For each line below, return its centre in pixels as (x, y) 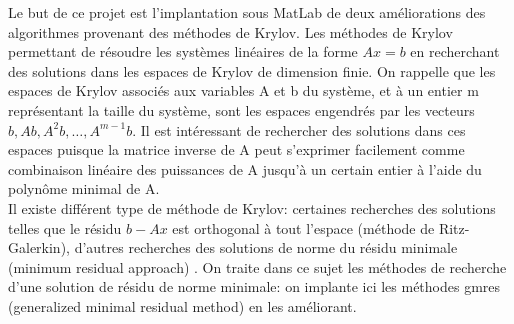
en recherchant (455, 51)
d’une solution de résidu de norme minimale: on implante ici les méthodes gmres (254, 286)
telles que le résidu (65, 227)
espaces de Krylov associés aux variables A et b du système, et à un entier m (243, 90)
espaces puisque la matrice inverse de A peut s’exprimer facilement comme (236, 149)
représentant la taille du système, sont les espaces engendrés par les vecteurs (241, 109)
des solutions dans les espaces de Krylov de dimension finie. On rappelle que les (252, 70)
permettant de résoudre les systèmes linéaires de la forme (183, 51)
